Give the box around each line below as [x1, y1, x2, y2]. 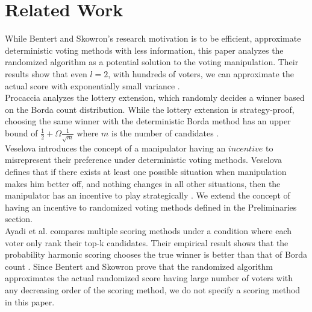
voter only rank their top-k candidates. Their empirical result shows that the [5, 236, 289, 249]
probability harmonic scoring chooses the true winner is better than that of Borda [5, 248, 308, 261]
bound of [5, 126, 38, 139]
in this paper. [5, 295, 55, 308]
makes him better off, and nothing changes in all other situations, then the [5, 177, 281, 189]
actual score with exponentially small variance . [5, 79, 180, 92]
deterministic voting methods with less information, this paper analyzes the [5, 43, 284, 56]
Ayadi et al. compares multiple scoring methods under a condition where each [5, 224, 292, 237]
